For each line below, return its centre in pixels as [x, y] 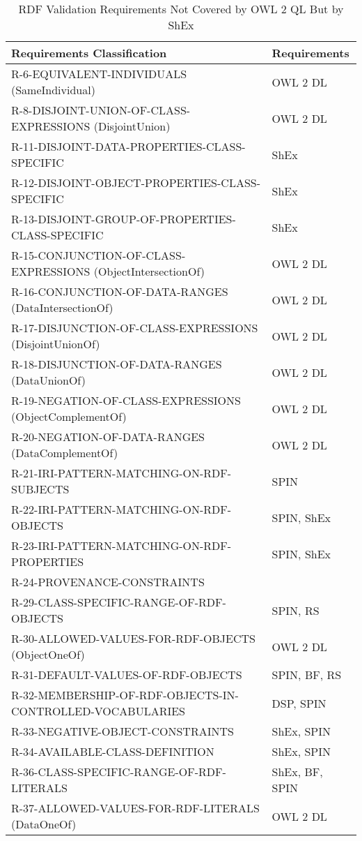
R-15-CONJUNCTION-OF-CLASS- [99, 255]
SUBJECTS [40, 489]
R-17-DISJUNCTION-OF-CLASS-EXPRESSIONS [135, 328]
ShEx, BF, [297, 772]
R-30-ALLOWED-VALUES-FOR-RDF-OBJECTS [133, 638]
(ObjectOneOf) [48, 654]
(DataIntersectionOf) [62, 307]
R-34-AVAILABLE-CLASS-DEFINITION [113, 751]
